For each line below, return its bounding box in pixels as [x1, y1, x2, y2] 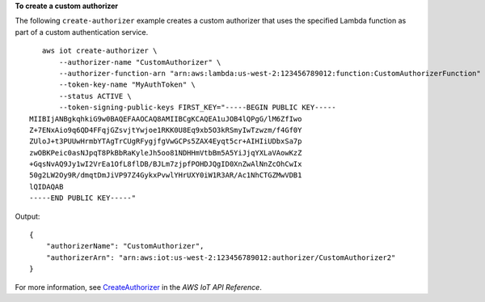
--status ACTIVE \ [59, 91, 133, 100]
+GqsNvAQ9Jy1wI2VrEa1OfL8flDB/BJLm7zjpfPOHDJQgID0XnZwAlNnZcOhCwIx [29, 160, 302, 169]
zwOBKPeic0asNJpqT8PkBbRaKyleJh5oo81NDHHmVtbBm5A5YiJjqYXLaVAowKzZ [29, 148, 302, 157]
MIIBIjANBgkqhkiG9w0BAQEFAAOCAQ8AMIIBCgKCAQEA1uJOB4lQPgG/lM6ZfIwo [29, 114, 302, 123]
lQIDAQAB [29, 182, 64, 191]
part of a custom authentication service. [15, 27, 149, 36]
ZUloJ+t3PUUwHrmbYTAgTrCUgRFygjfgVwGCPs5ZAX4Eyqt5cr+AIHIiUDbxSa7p [29, 137, 302, 146]
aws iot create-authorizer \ [41, 46, 158, 56]
